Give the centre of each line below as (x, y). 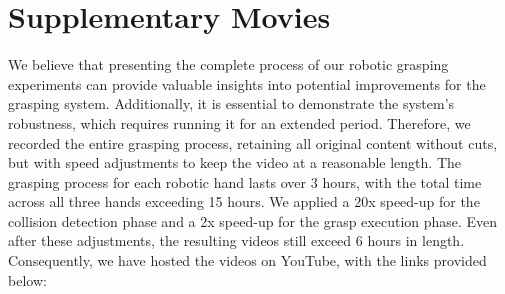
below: (27, 279)
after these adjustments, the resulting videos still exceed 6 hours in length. (236, 240)
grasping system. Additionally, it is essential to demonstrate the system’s (231, 103)
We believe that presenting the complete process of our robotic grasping (228, 64)
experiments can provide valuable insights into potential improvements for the (247, 83)
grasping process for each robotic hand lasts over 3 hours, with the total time (245, 181)
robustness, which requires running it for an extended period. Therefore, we (239, 122)
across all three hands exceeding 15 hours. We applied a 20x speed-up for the (244, 201)
